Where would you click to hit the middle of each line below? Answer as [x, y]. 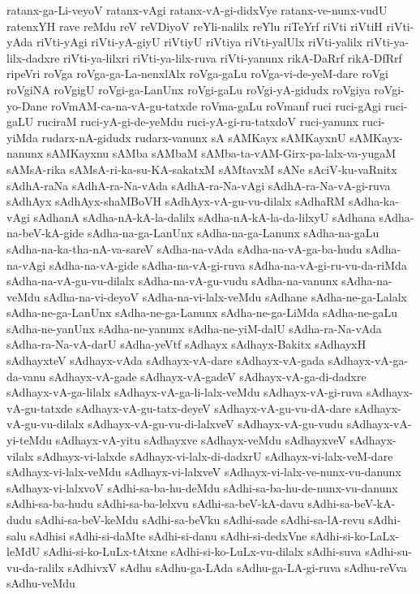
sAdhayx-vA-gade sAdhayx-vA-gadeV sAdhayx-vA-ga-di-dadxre [208, 376]
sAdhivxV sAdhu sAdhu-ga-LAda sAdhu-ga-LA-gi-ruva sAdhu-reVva [237, 567]
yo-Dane [27, 105]
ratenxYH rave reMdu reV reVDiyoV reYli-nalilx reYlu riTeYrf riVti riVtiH [195, 26]
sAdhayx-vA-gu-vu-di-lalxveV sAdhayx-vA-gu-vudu [216, 424]
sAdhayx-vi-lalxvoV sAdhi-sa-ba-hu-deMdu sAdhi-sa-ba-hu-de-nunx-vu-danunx [202, 487]
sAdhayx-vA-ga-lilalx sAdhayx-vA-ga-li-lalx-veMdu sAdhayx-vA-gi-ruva [185, 392]
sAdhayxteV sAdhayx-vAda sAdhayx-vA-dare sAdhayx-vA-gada [165, 360]
